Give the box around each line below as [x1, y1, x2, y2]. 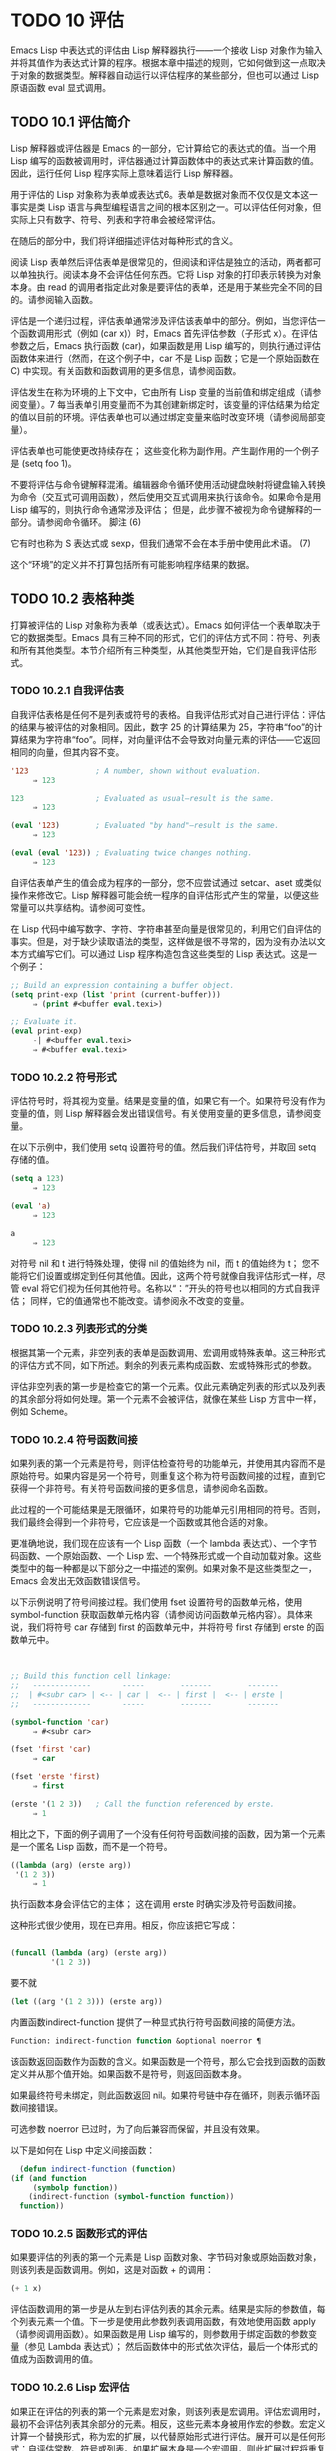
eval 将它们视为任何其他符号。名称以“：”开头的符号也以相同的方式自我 [21, 1282, 312, 1294]
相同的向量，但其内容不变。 [10, 746, 125, 758]
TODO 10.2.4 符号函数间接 [10, 1432, 138, 1446]
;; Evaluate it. [10, 1017, 78, 1027]
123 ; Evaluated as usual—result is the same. [10, 793, 275, 803]
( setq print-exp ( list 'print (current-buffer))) [10, 989, 222, 1000]
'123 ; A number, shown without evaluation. [10, 766, 262, 776]
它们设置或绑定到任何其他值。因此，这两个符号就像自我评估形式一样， [27, 1269, 317, 1281]
